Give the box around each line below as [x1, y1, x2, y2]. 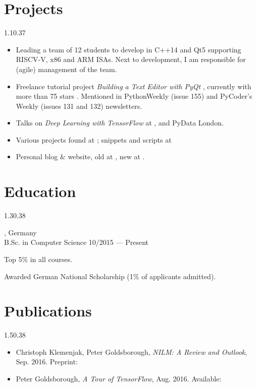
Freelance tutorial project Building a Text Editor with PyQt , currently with [16, 81, 251, 91]
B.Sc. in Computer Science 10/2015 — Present [4, 237, 148, 247]
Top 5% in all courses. [4, 253, 73, 264]
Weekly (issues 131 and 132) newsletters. [16, 100, 142, 111]
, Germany [4, 227, 37, 237]
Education [4, 181, 76, 202]
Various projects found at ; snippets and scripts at [16, 134, 172, 145]
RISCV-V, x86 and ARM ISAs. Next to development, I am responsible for [16, 54, 246, 64]
